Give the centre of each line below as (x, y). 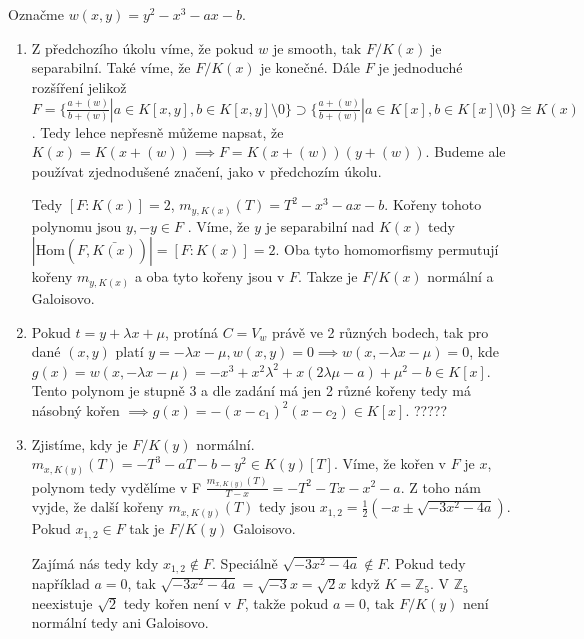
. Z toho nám (440, 486)
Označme (36, 14)
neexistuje (62, 602)
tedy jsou (287, 506)
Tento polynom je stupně (108, 390)
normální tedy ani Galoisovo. (120, 622)
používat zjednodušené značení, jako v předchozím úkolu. (206, 170)
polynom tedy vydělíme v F (116, 486)
